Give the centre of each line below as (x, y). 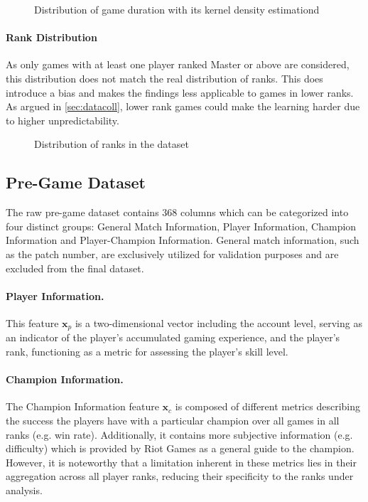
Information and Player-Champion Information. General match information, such (183, 240)
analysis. (24, 490)
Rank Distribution (52, 37)
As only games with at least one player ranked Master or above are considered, (178, 64)
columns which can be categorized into (264, 212)
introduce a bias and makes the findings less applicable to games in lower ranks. (180, 92)
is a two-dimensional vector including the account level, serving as (218, 322)
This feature (32, 322)
